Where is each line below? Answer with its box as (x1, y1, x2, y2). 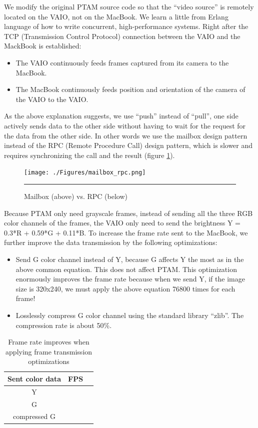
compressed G (12, 411, 56, 421)
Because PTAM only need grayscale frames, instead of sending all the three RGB (4, 207, 253, 218)
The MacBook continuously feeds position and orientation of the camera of (15, 84, 245, 94)
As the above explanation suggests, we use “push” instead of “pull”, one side (4, 110, 238, 121)
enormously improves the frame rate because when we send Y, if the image (15, 273, 245, 284)
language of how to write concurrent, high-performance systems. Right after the (4, 21, 248, 31)
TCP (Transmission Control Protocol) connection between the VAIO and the (4, 30, 240, 41)
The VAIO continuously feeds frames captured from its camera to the (15, 57, 229, 67)
